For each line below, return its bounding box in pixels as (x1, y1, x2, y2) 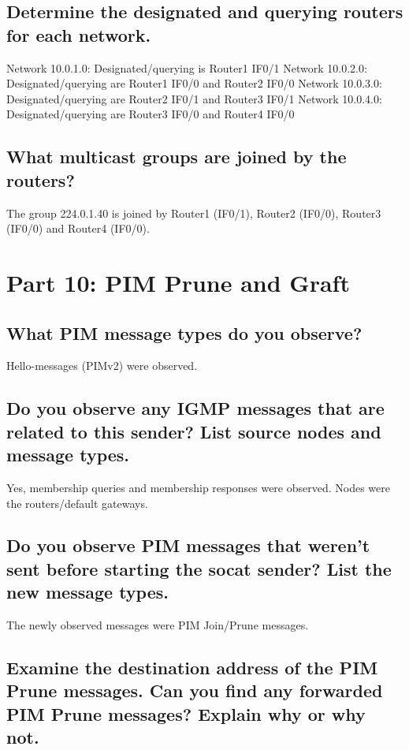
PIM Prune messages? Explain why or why (6, 701, 366, 726)
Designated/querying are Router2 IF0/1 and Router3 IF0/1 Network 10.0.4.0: (6, 90, 382, 106)
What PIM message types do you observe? (6, 320, 363, 345)
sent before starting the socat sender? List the (6, 556, 392, 580)
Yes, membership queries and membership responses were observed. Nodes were (6, 479, 391, 495)
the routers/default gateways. (6, 494, 148, 511)
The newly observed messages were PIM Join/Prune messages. (6, 617, 309, 633)
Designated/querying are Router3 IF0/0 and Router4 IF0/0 (6, 106, 295, 122)
